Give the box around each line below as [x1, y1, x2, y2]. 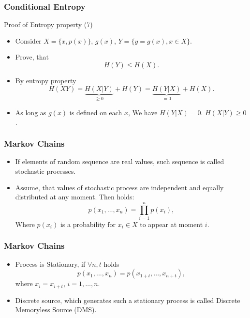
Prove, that [15, 52, 49, 62]
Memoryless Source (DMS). [15, 304, 97, 315]
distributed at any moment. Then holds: [15, 192, 134, 202]
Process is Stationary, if [15, 258, 86, 269]
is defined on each [69, 107, 122, 118]
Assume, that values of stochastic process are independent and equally [15, 182, 224, 192]
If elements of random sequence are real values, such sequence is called [15, 156, 224, 167]
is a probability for [60, 219, 116, 229]
